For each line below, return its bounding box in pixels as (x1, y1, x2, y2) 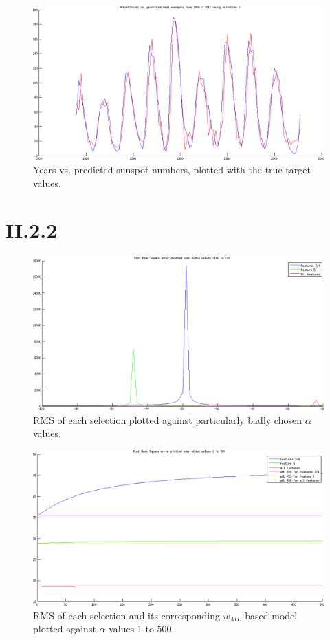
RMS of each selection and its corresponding (33, 608, 220, 622)
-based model (241, 608, 298, 622)
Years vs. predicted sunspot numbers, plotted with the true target (33, 162, 311, 177)
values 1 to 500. (109, 621, 175, 636)
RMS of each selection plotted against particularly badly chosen (33, 412, 302, 427)
